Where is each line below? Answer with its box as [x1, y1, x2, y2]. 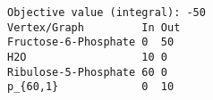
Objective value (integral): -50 [7, 6, 206, 19]
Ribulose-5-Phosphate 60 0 [7, 65, 167, 79]
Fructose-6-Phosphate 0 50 [7, 36, 175, 49]
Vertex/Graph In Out [7, 21, 181, 34]
